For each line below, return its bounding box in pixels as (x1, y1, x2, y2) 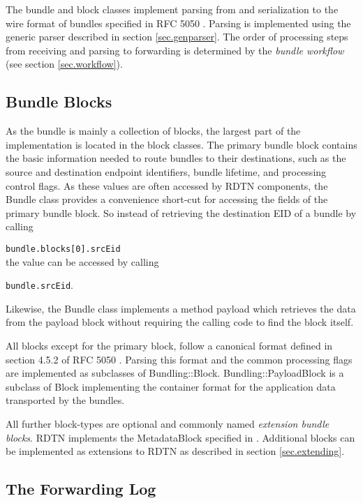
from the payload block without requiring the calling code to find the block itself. (6, 315, 354, 329)
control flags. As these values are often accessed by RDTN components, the (6, 178, 328, 193)
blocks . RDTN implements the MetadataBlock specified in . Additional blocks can (6, 430, 355, 444)
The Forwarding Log (6, 478, 156, 500)
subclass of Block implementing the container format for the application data (6, 379, 336, 393)
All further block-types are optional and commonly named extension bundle (6, 416, 329, 430)
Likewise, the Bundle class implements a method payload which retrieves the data (6, 301, 356, 315)
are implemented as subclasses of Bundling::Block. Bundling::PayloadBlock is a (6, 366, 344, 380)
